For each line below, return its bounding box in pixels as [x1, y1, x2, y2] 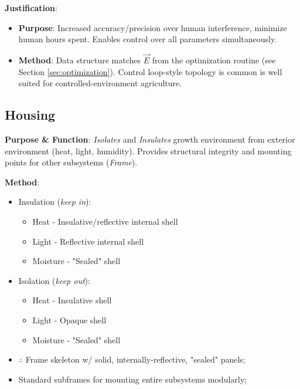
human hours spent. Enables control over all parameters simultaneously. [18, 33, 277, 45]
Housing [5, 106, 56, 124]
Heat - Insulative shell [32, 294, 112, 306]
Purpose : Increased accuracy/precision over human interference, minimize [18, 21, 287, 33]
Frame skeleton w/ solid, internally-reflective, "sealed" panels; [25, 353, 246, 366]
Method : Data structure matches [18, 54, 141, 66]
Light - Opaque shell [32, 313, 107, 326]
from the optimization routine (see [152, 54, 276, 66]
